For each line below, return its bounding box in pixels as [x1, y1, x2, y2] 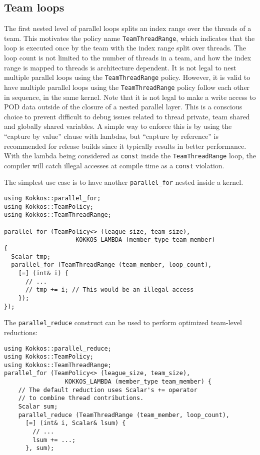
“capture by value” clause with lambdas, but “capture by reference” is [4, 130, 218, 141]
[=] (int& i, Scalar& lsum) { [25, 420, 126, 427]
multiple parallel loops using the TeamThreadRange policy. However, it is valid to [4, 72, 250, 82]
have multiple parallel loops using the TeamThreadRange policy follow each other [4, 81, 250, 92]
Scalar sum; [18, 403, 58, 411]
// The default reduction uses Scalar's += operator [18, 386, 197, 394]
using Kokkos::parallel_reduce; [4, 345, 111, 352]
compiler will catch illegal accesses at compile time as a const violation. [4, 160, 224, 170]
